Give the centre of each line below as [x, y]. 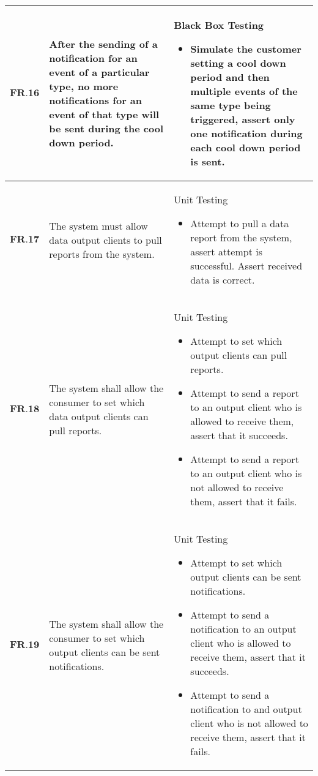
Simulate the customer [246, 49]
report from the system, [241, 237]
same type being [231, 105]
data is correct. [223, 280]
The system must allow [98, 225]
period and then [230, 77]
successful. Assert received [246, 266]
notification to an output [243, 629]
